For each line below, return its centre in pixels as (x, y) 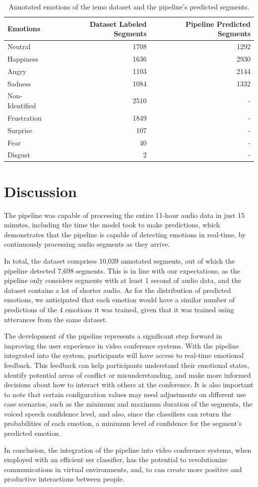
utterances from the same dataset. (56, 319)
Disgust (19, 155)
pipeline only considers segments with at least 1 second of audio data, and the (123, 280)
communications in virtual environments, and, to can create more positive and (123, 469)
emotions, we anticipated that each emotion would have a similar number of (119, 300)
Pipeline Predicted (218, 24)
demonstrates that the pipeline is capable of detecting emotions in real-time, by (125, 234)
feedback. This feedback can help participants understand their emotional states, (127, 365)
